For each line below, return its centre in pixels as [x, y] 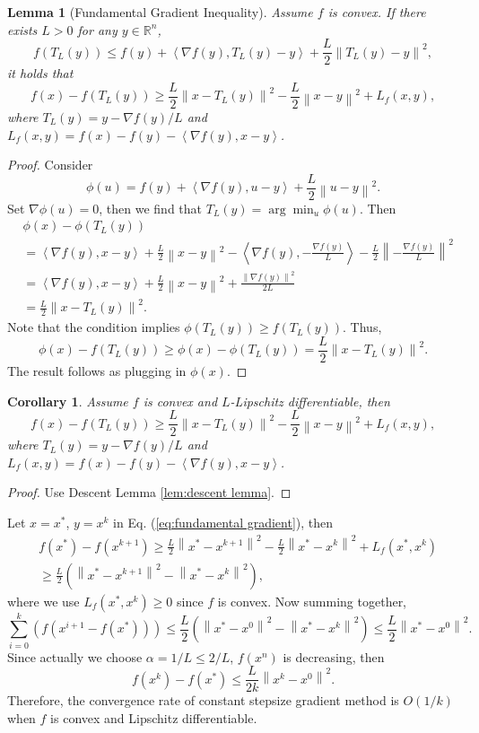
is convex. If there [377, 12]
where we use [44, 601]
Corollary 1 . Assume [68, 401]
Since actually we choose [75, 656]
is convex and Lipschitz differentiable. [154, 717]
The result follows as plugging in [97, 370]
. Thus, [362, 327]
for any [97, 29]
